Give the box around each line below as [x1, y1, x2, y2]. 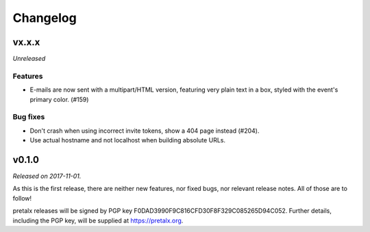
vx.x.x [12, 36, 40, 48]
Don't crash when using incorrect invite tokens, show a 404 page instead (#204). [29, 127, 260, 135]
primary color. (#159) [29, 95, 89, 103]
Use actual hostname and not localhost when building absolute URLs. [29, 136, 226, 144]
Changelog [12, 10, 77, 25]
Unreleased [12, 55, 46, 63]
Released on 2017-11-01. [12, 172, 82, 181]
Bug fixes [12, 112, 45, 122]
